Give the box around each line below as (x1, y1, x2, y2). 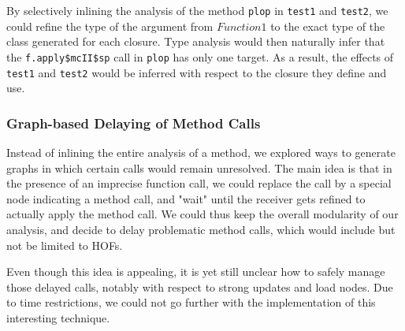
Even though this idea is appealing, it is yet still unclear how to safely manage (6, 263, 385, 280)
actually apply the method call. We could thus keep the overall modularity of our (6, 206, 399, 222)
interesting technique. (6, 309, 110, 325)
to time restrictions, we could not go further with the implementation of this (6, 294, 376, 311)
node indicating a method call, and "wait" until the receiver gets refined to (6, 190, 366, 206)
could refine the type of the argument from (6, 17, 214, 34)
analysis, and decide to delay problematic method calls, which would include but (6, 221, 396, 237)
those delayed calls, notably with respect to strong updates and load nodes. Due (6, 278, 393, 295)
